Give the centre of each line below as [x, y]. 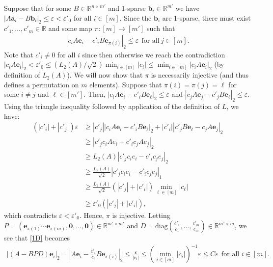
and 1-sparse [127, 8]
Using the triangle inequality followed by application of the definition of [112, 106]
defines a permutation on [41, 84]
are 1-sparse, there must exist [206, 17]
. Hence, [92, 215]
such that [161, 28]
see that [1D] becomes [37, 238]
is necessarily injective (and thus [200, 75]
